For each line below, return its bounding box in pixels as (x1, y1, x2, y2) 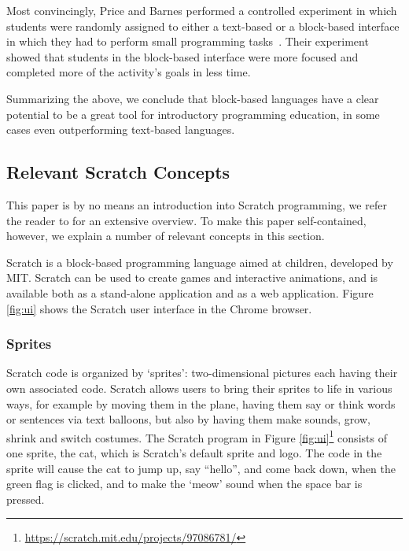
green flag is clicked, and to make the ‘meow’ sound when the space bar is (6, 475, 363, 492)
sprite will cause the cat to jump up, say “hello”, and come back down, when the (6, 460, 396, 476)
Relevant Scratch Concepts (6, 160, 230, 184)
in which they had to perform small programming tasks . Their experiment (6, 33, 369, 50)
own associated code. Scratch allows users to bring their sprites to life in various (6, 379, 392, 396)
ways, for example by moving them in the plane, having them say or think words (6, 395, 396, 412)
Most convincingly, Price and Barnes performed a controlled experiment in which (6, 2, 397, 18)
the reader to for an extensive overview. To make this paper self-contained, (6, 212, 367, 228)
